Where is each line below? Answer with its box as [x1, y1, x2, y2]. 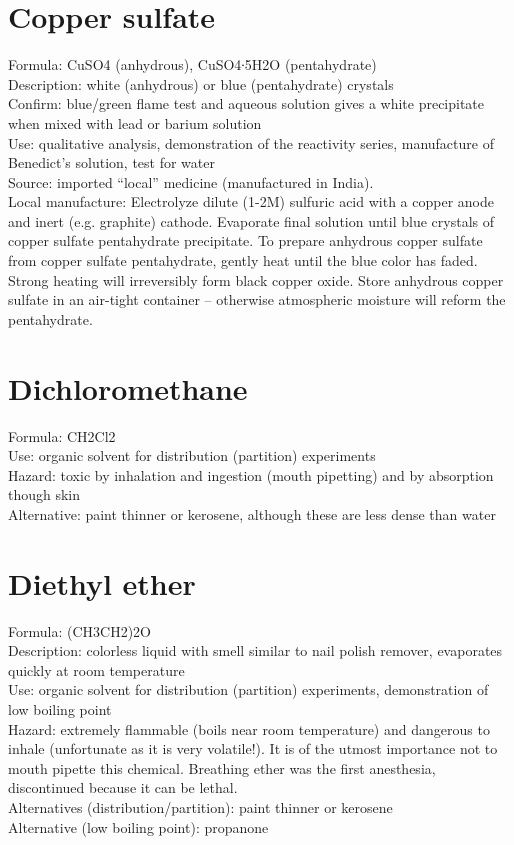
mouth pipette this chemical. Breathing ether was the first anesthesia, [8, 757, 436, 778]
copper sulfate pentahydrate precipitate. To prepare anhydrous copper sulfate [8, 230, 483, 251]
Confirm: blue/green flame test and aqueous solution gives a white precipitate [8, 93, 485, 114]
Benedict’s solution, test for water [8, 152, 215, 173]
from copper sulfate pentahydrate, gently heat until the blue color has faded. [8, 250, 478, 271]
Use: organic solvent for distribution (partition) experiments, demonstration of [8, 679, 489, 700]
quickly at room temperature [8, 659, 185, 680]
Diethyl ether [8, 562, 196, 603]
